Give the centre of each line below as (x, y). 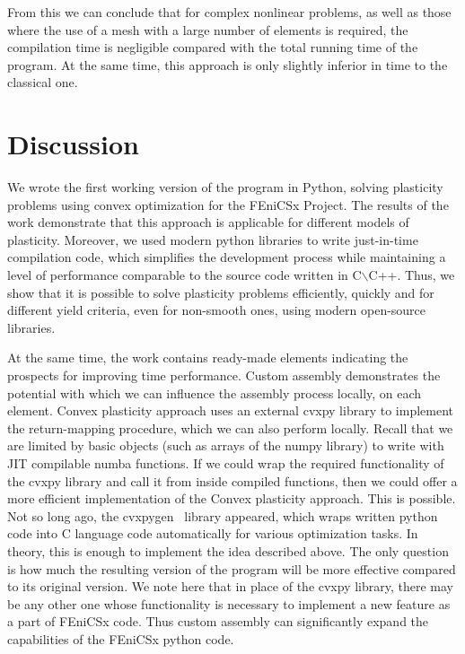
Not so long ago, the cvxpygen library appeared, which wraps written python (223, 515)
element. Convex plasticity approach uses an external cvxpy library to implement (230, 410)
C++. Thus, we (412, 275)
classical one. (43, 82)
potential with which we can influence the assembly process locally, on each (215, 392)
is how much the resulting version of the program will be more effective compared (232, 568)
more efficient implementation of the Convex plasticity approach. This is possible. (232, 498)
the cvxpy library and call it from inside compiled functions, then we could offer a (232, 480)
